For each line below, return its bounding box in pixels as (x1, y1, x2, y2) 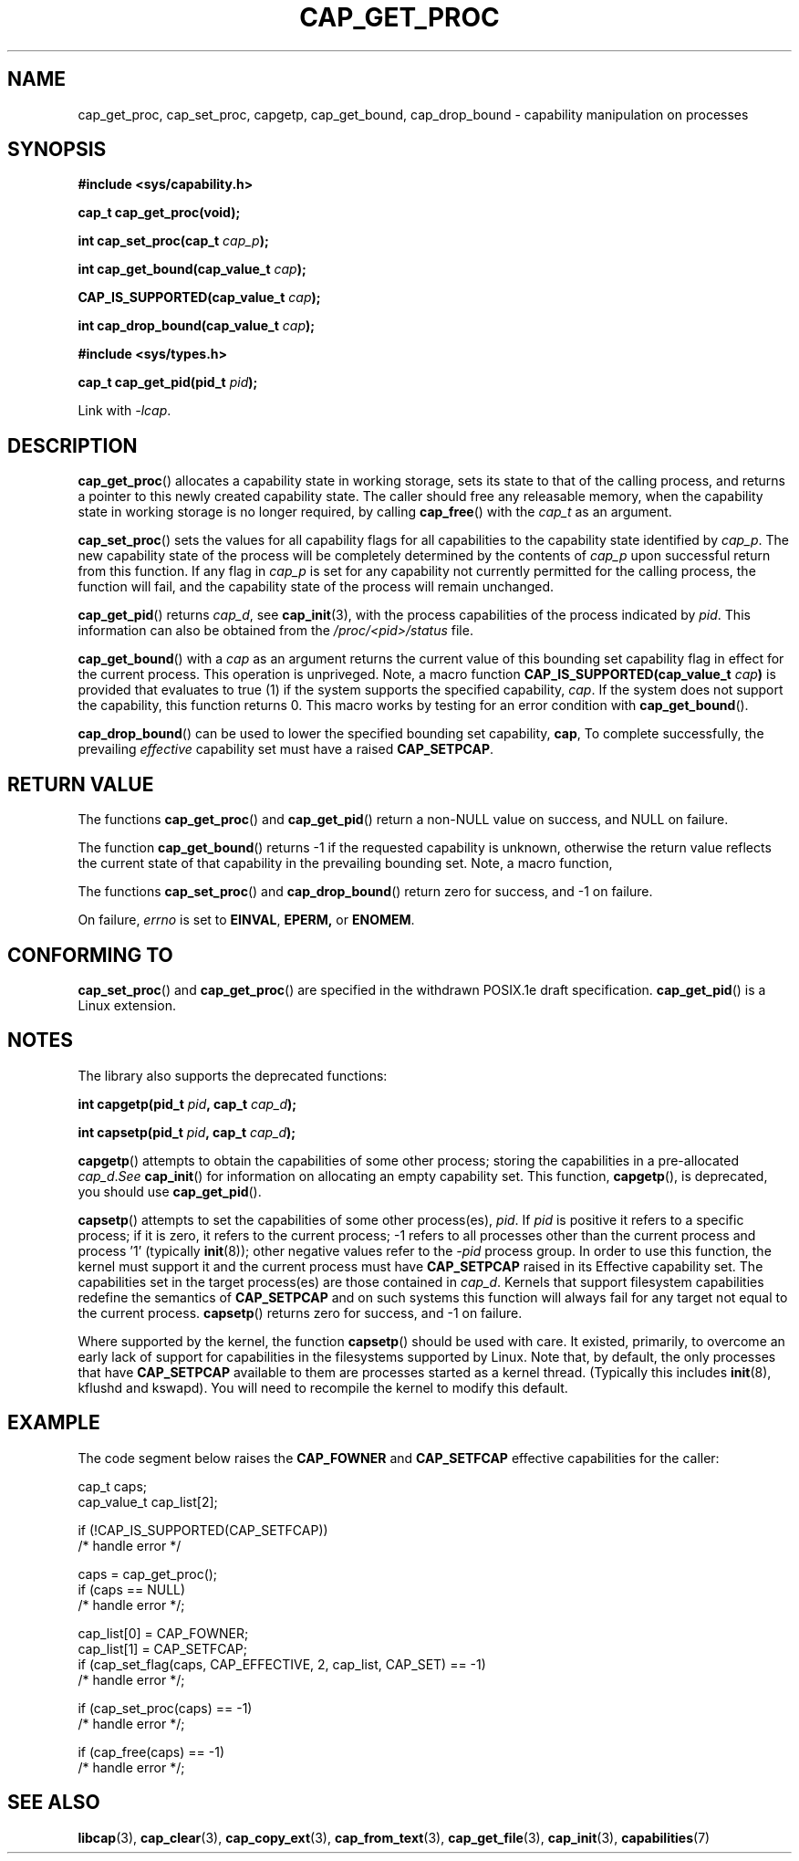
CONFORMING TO (7, 943, 173, 967)
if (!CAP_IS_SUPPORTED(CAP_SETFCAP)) (78, 1521, 328, 1538)
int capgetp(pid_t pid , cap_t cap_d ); (78, 1095, 297, 1112)
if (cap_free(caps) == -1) (78, 1743, 225, 1760)
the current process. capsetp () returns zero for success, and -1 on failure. (78, 1304, 523, 1321)
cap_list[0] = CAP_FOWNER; (78, 1625, 249, 1641)
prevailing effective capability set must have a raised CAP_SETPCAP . (78, 741, 494, 758)
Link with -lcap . (78, 403, 171, 419)
